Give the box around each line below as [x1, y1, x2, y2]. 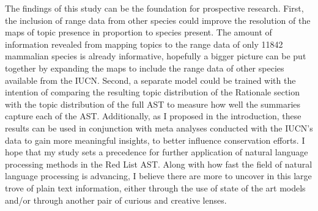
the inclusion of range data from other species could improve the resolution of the [5, 13, 311, 26]
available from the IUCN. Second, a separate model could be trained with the [5, 73, 296, 86]
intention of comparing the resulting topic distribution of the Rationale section [5, 86, 300, 98]
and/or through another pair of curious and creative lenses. [5, 193, 227, 206]
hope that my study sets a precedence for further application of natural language [5, 146, 308, 158]
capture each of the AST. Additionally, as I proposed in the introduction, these [5, 109, 301, 122]
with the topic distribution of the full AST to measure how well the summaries [5, 97, 301, 110]
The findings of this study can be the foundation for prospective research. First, [5, 2, 304, 14]
